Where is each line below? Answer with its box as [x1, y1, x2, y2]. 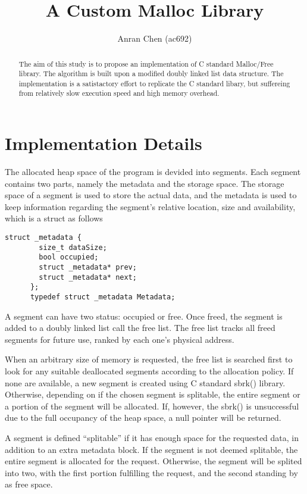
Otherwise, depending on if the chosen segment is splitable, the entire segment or [5, 388, 300, 401]
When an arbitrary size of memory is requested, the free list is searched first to [5, 353, 293, 365]
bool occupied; [39, 253, 99, 262]
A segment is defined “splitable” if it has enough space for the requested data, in [5, 431, 299, 443]
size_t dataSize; [39, 243, 107, 252]
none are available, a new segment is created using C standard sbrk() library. [5, 376, 286, 389]
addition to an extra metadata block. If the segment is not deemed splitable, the [5, 443, 298, 455]
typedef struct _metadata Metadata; [30, 292, 176, 301]
